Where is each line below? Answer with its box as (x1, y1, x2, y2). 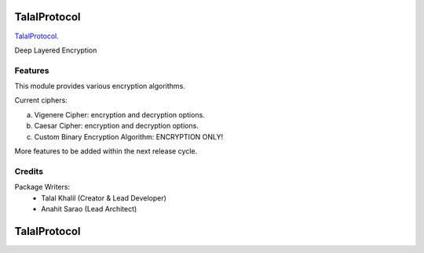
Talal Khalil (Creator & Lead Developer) (41, 193, 166, 203)
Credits (14, 165, 43, 176)
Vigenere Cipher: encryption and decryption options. (34, 110, 206, 119)
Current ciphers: (14, 96, 68, 105)
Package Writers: (14, 183, 71, 192)
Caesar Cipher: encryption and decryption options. (34, 121, 199, 131)
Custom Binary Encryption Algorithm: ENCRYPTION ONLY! (34, 132, 224, 141)
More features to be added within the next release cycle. (14, 146, 198, 156)
